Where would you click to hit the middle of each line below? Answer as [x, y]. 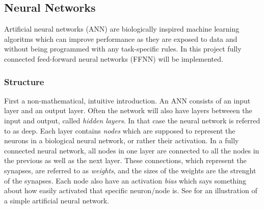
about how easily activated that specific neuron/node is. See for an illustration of [131, 190]
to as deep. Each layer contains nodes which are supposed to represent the [120, 130]
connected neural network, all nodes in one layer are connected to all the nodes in [132, 150]
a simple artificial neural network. [57, 200]
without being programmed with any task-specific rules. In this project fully [123, 49]
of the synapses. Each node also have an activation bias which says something [125, 180]
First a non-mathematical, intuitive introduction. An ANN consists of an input [127, 100]
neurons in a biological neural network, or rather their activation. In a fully [122, 140]
